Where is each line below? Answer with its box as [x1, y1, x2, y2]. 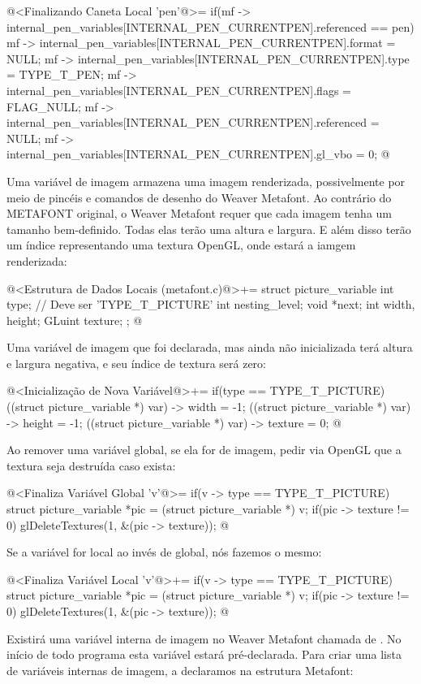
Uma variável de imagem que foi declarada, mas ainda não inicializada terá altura [6, 339, 413, 356]
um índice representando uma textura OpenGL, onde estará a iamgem [6, 236, 356, 253]
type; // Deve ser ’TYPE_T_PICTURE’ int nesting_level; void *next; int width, [6, 296, 415, 313]
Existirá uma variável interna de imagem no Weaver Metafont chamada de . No [6, 630, 402, 647]
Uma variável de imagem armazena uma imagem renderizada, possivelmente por [6, 172, 406, 189]
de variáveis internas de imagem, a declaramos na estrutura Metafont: [6, 661, 354, 678]
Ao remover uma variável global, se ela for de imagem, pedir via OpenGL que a [6, 441, 402, 458]
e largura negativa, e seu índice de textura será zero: [6, 354, 266, 371]
